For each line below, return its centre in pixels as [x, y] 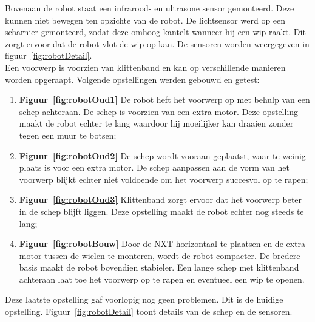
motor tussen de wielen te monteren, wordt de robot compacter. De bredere [160, 255]
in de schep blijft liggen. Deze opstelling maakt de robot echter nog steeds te [161, 211]
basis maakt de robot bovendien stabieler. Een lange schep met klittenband [159, 267]
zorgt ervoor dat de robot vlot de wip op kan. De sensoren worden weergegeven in [157, 43]
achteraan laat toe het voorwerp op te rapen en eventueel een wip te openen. [162, 279]
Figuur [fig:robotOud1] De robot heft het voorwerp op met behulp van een [164, 100]
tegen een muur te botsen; [68, 135]
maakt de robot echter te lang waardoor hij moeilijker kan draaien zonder [156, 123]
